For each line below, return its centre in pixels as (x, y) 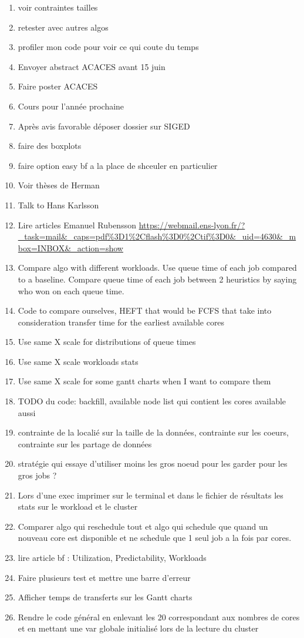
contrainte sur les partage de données (85, 443)
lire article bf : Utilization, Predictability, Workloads (112, 557)
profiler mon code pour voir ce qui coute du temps (108, 47)
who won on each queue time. (71, 290)
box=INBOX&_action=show (70, 247)
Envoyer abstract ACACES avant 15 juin (92, 66)
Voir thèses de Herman (59, 185)
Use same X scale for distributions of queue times (107, 342)
